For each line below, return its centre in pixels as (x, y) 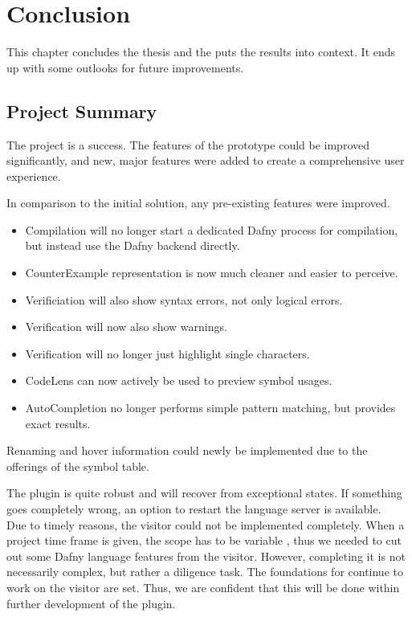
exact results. (58, 423)
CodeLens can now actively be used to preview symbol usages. (179, 380)
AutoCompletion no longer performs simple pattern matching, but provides (210, 408)
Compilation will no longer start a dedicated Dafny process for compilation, (212, 229)
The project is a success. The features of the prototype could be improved (188, 144)
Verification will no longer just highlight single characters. (167, 353)
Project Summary (82, 110)
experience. (34, 176)
